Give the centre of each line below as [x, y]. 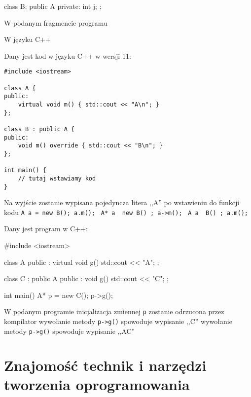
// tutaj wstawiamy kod [57, 178]
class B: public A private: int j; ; [53, 6]
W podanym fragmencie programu [56, 22]
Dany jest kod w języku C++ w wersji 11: [68, 55]
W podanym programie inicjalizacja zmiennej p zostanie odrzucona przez [114, 311]
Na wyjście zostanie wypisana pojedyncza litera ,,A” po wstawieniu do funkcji [122, 202]
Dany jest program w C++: [46, 229]
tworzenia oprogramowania [97, 384]
